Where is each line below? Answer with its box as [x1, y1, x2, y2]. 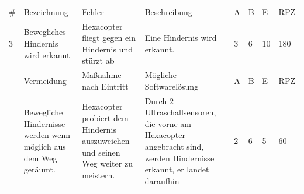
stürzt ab [82, 54, 115, 66]
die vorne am [144, 117, 192, 129]
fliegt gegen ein [82, 31, 136, 44]
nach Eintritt [82, 80, 129, 92]
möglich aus [23, 140, 66, 153]
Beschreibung [144, 5, 192, 17]
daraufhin [144, 174, 179, 186]
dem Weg [23, 151, 57, 164]
